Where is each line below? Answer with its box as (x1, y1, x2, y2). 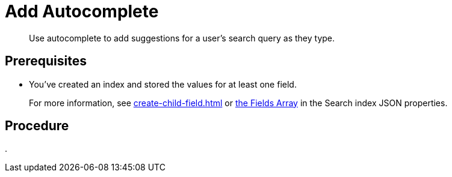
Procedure (5, 118, 69, 134)
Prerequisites (5, 53, 87, 69)
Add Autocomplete (5, 1, 159, 22)
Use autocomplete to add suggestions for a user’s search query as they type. (29, 32, 335, 43)
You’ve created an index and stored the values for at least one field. (29, 79, 297, 89)
